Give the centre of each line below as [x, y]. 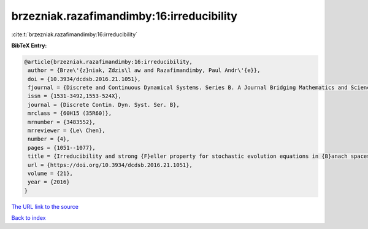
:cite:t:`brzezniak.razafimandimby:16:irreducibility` [75, 34]
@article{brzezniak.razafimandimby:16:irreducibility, [108, 62]
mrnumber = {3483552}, [62, 122]
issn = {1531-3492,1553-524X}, [75, 96]
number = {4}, [49, 139]
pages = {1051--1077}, [62, 148]
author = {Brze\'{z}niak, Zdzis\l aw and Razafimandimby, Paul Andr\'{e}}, [144, 70]
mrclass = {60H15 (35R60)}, [70, 113]
